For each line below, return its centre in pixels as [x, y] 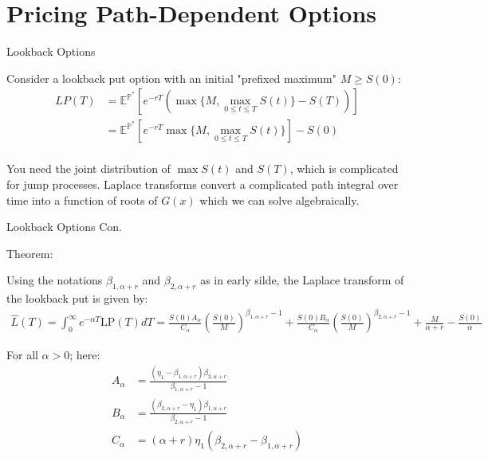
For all [22, 355]
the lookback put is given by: [77, 298]
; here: [85, 355]
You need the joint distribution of [89, 168]
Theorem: [30, 253]
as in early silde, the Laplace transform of [302, 280]
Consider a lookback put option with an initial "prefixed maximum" [171, 78]
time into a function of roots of [82, 200]
